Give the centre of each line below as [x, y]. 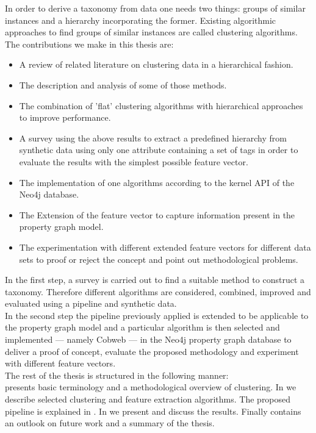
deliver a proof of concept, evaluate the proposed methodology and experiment [152, 351]
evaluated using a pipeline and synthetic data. [91, 303]
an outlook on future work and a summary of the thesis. [110, 423]
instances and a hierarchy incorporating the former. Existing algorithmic [141, 20]
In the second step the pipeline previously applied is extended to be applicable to [157, 315]
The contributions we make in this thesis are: [89, 44]
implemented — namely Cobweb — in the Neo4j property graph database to [148, 339]
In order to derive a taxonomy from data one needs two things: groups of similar [155, 8]
